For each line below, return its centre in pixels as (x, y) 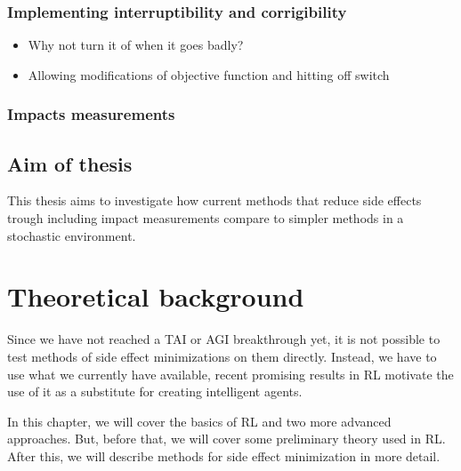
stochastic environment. (72, 235)
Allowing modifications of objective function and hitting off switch (209, 74)
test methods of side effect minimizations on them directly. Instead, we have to (222, 356)
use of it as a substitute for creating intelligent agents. (155, 391)
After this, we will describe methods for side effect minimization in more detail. (224, 455)
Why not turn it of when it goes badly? (136, 45)
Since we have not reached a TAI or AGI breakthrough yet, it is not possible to (224, 339)
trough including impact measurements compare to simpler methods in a (206, 218)
